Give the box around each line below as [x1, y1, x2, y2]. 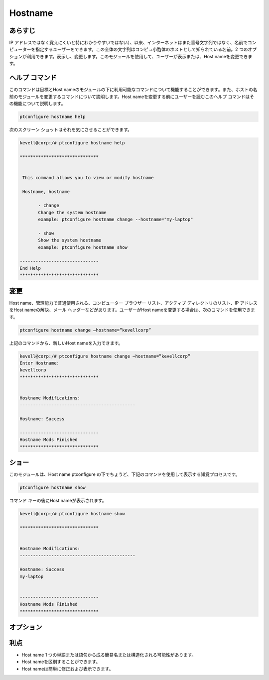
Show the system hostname [38, 237, 102, 243]
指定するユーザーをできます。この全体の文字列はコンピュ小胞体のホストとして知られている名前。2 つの [35, 46, 248, 52]
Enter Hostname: [19, 360, 60, 366]
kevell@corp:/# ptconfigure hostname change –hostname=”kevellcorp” [19, 353, 191, 359]
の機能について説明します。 [9, 100, 66, 107]
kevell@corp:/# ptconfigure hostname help [19, 140, 125, 145]
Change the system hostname [38, 210, 107, 215]
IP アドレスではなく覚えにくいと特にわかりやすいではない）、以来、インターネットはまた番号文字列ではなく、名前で [9, 40, 248, 46]
